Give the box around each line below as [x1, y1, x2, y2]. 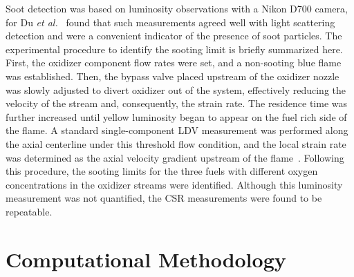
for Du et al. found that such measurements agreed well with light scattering [6, 15, 335, 29]
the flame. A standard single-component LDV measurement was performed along [6, 123, 348, 137]
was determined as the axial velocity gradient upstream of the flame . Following [6, 150, 344, 164]
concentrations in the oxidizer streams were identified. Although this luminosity [6, 177, 343, 191]
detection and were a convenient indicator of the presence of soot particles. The [6, 28, 342, 43]
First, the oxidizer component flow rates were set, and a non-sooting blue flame [6, 55, 342, 70]
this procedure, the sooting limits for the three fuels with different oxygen [6, 164, 318, 178]
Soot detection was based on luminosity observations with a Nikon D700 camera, [6, 1, 348, 15]
